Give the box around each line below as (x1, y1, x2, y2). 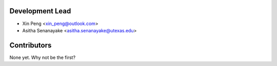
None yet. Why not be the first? (9, 54, 76, 60)
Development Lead (9, 7, 71, 15)
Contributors (9, 41, 52, 50)
